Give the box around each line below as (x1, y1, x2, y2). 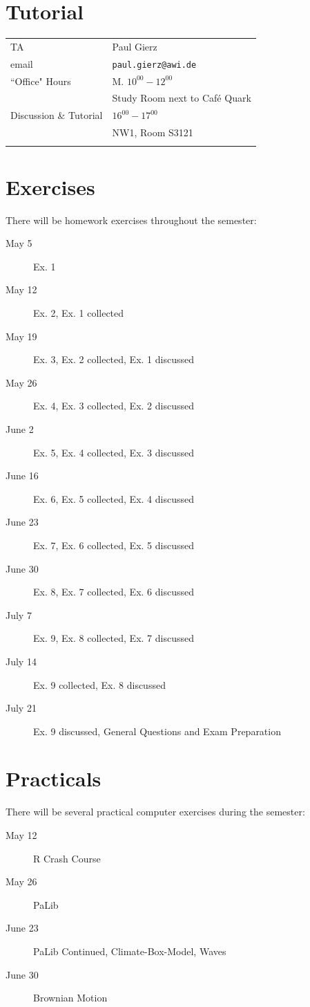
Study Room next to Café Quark (112, 91, 251, 105)
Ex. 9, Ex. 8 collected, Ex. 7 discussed (33, 631, 194, 645)
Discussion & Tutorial (10, 108, 103, 122)
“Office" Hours (10, 73, 71, 88)
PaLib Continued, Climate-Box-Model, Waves (33, 943, 226, 958)
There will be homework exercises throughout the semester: (6, 212, 257, 227)
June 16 (6, 468, 39, 483)
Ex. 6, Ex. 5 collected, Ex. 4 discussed (33, 491, 194, 506)
